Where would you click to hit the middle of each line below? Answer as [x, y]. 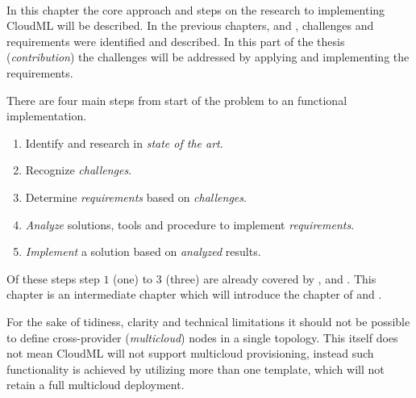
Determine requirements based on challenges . [136, 197]
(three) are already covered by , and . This [271, 278]
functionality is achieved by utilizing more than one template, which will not [196, 369]
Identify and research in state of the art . [124, 142]
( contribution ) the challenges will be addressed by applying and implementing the [208, 57]
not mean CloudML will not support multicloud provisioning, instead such [190, 353]
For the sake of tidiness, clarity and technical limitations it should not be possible [208, 321]
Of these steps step [53, 278]
